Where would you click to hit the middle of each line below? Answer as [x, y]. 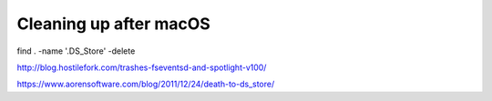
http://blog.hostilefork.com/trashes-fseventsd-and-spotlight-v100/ [142, 67]
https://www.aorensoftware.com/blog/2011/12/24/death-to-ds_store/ [146, 84]
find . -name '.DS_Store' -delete [76, 51]
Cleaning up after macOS [114, 24]
